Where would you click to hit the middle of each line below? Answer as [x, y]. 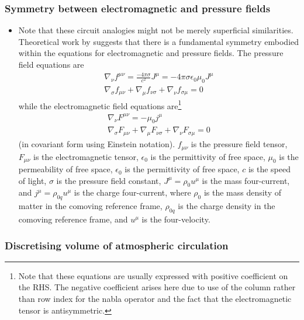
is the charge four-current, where [132, 192]
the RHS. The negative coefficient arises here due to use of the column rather [157, 287]
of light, [32, 180]
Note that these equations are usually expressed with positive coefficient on [153, 275]
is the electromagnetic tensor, [86, 156]
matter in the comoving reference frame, [90, 206]
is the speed [269, 169]
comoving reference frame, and [73, 219]
